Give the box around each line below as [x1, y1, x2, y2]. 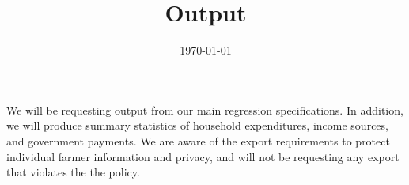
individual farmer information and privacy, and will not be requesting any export [6, 148, 400, 164]
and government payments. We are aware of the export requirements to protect [6, 132, 390, 149]
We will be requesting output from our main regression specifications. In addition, [6, 101, 403, 118]
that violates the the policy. [6, 164, 140, 180]
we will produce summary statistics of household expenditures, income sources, [6, 117, 388, 134]
